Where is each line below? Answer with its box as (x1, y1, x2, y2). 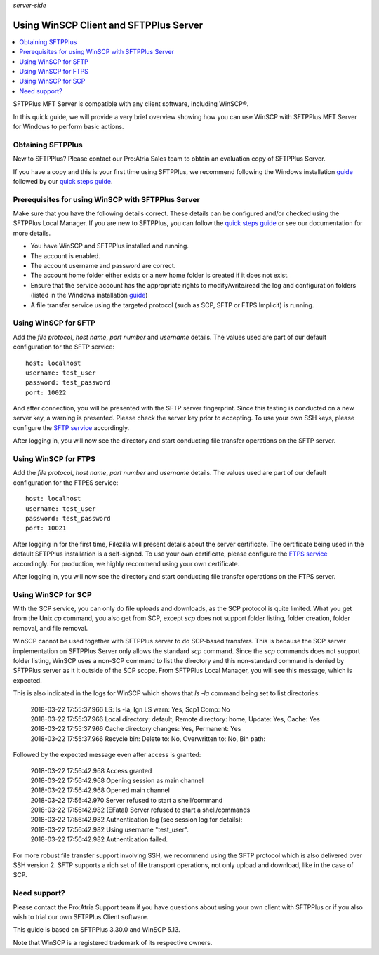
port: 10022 (25, 388, 67, 396)
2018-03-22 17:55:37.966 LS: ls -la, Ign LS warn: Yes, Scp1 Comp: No (30, 705, 230, 714)
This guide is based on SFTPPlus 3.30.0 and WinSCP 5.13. (13, 926, 180, 934)
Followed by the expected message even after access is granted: (13, 751, 201, 759)
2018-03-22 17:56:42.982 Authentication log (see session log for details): (30, 815, 243, 824)
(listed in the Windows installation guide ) (30, 291, 148, 300)
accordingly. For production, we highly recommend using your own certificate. (13, 559, 240, 568)
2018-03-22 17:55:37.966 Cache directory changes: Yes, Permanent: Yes (30, 725, 241, 733)
